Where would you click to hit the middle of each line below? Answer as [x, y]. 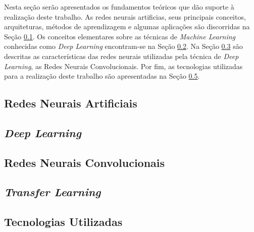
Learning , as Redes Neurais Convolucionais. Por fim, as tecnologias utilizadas [123, 66]
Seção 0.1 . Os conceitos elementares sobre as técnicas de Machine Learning [120, 36]
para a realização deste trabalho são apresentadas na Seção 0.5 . [102, 76]
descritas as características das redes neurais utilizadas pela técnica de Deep [121, 56]
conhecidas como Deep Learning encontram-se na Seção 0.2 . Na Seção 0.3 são [123, 46]
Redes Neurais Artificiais [71, 103]
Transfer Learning [53, 192]
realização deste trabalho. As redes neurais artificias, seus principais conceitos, [125, 16]
